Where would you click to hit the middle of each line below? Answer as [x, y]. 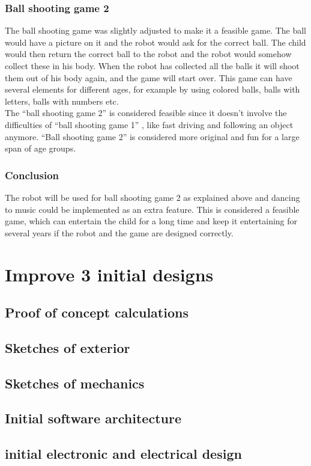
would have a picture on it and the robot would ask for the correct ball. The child [155, 42]
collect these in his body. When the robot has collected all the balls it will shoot [152, 66]
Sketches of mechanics [75, 383]
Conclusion [32, 175]
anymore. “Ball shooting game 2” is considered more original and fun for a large [152, 136]
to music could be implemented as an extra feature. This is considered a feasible [152, 209]
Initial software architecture [93, 418]
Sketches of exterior [68, 347]
